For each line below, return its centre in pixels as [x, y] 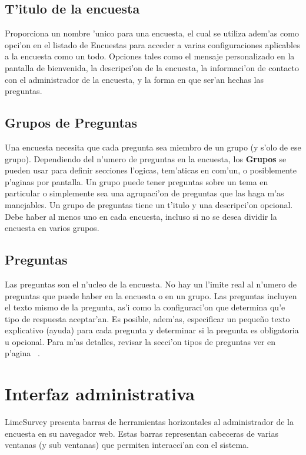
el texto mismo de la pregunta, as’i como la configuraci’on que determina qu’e [145, 307]
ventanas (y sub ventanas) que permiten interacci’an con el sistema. [127, 445]
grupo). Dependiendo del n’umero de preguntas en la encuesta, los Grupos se [146, 158]
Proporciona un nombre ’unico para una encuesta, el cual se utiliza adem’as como [152, 33]
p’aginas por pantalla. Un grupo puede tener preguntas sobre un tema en [137, 181]
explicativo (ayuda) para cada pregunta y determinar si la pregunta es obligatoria [152, 330]
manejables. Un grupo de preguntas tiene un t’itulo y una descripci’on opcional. [149, 204]
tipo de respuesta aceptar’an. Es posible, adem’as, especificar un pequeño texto [147, 318]
